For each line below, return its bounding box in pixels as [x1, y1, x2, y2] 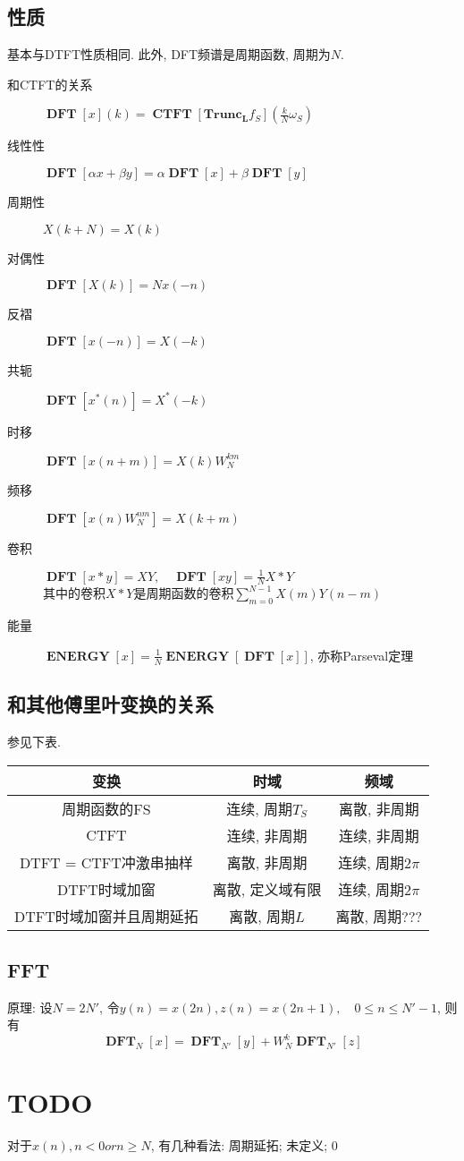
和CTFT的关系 [7, 74, 93, 93]
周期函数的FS [62, 798, 151, 819]
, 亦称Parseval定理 [309, 645, 414, 664]
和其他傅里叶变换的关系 [7, 690, 214, 718]
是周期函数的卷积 [133, 584, 234, 602]
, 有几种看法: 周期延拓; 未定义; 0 [150, 1135, 338, 1154]
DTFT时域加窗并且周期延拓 [14, 905, 198, 926]
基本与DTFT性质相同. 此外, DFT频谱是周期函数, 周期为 [7, 45, 331, 64]
